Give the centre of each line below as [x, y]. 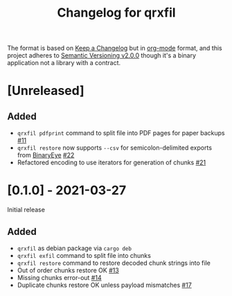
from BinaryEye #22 [46, 155]
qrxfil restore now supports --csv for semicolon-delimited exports [115, 148]
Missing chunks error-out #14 [59, 277]
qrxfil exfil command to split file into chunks [84, 255]
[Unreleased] [46, 91]
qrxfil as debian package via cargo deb [74, 248]
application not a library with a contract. [64, 63]
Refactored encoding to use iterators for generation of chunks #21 [111, 163]
